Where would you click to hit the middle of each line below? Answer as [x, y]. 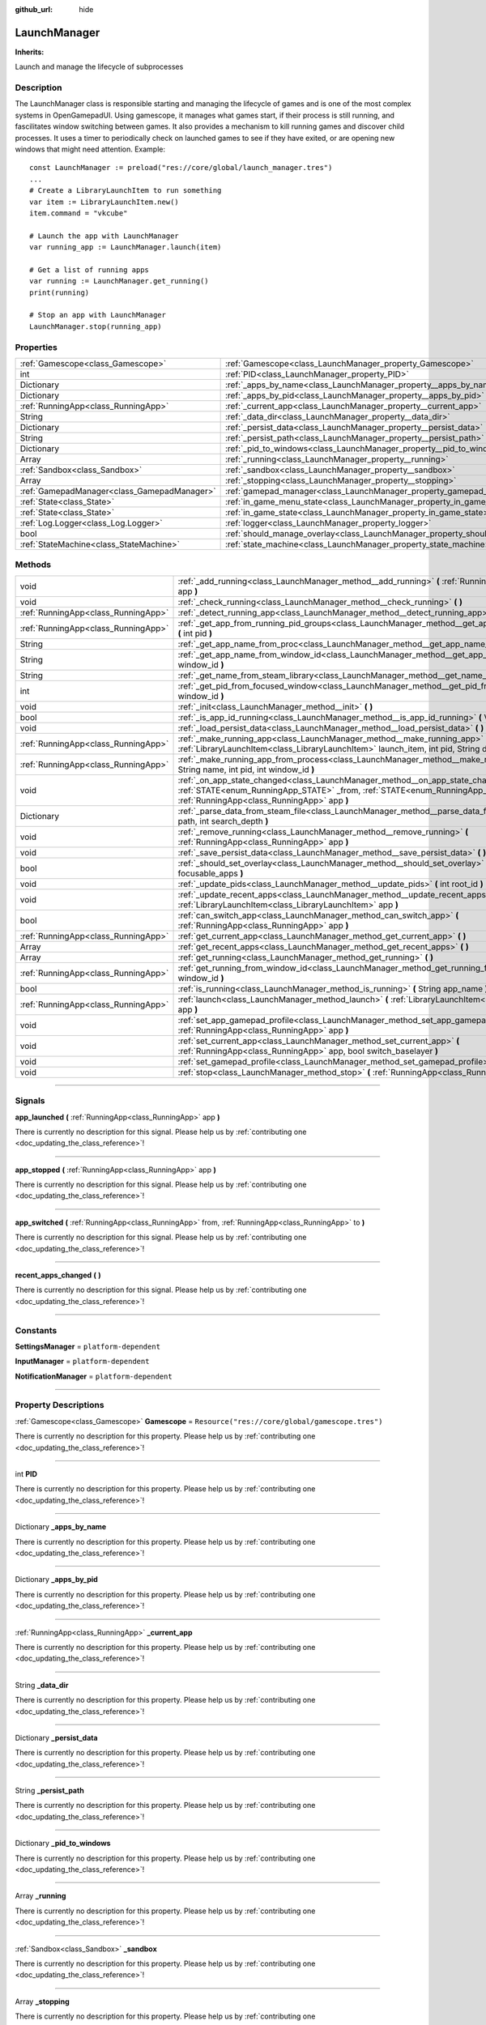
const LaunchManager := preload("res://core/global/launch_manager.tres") [181, 168]
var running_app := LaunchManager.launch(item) [126, 247]
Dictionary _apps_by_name [61, 1527]
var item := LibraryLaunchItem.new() [104, 202]
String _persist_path [49, 1791]
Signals [30, 1101]
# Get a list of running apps [90, 270]
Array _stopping [42, 2002]
